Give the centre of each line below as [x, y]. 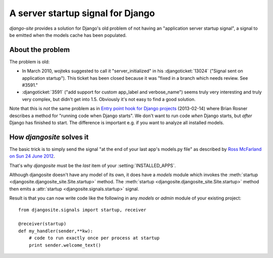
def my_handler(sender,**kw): [56, 231]
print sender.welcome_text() [65, 245]
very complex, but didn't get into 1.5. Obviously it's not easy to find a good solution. [109, 99]
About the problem [40, 50]
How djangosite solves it [49, 137]
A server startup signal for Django [82, 13]
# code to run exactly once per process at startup [94, 238]
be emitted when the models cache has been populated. [68, 35]
